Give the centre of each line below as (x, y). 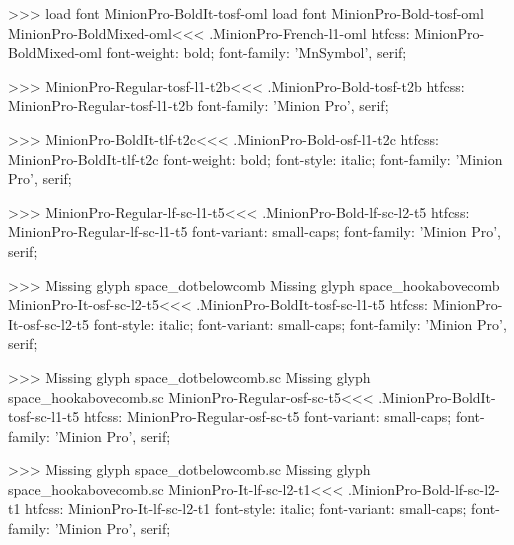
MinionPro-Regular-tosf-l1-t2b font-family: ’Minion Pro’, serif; (198, 105)
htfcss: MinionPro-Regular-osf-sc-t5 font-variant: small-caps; (267, 416)
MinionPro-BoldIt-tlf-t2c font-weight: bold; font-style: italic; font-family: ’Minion (255, 158)
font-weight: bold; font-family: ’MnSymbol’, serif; (256, 52)
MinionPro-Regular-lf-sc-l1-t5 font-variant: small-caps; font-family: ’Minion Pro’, (254, 231)
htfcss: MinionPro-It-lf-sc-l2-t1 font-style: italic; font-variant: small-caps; (246, 508)
